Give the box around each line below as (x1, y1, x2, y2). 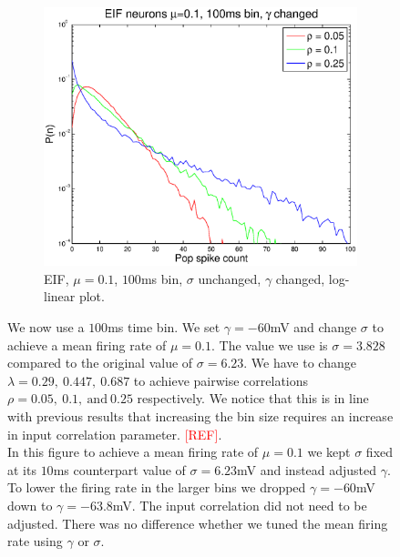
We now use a (7, 317, 85, 336)
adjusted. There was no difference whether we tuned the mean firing (7, 513, 388, 532)
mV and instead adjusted (237, 460, 377, 479)
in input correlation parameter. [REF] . (7, 424, 222, 443)
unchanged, (198, 268, 262, 288)
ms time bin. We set (108, 317, 221, 336)
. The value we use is (210, 335, 328, 354)
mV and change (270, 317, 357, 336)
